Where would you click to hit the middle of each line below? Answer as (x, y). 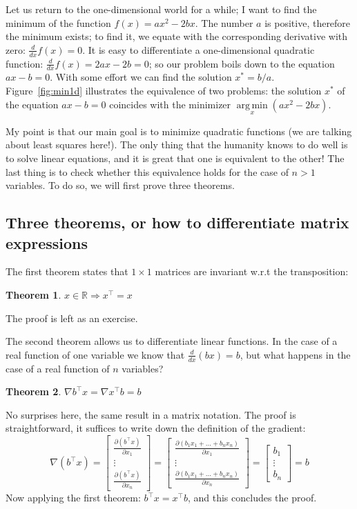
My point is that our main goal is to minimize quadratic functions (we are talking (179, 131)
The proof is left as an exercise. (72, 318)
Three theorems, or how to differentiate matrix (177, 222)
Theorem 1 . (33, 295)
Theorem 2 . (33, 391)
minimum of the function (58, 22)
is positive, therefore (308, 22)
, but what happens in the (295, 354)
